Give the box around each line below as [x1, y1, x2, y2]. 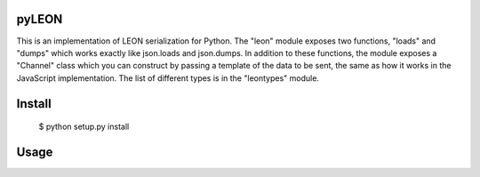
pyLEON [16, 12, 63, 27]
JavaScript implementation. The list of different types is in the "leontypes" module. [16, 72, 320, 84]
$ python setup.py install [38, 121, 130, 133]
